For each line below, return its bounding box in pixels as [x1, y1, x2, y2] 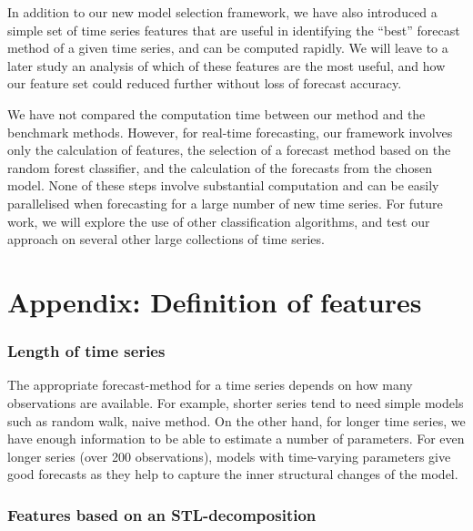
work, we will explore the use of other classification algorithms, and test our [7, 211, 430, 230]
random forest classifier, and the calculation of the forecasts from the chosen [7, 158, 432, 177]
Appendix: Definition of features [7, 282, 422, 320]
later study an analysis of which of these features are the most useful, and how [7, 56, 446, 75]
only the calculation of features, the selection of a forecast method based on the [7, 140, 451, 159]
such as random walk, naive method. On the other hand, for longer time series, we [7, 411, 466, 430]
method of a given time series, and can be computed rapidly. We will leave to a [7, 38, 448, 57]
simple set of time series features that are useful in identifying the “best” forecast [7, 20, 460, 39]
